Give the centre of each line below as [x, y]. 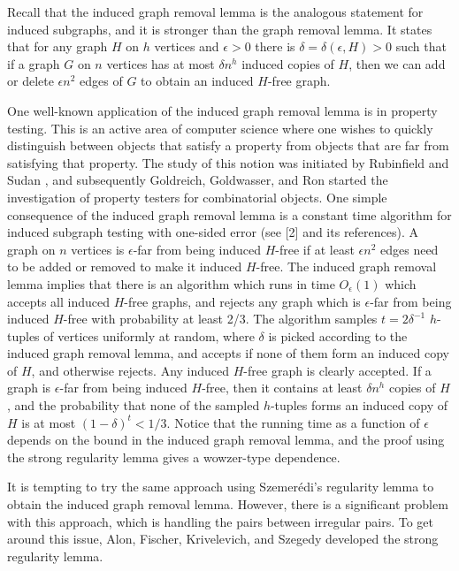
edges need [409, 249]
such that [421, 46]
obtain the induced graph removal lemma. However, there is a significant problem [228, 504]
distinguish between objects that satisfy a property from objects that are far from [228, 145]
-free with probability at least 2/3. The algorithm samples [220, 319]
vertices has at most [161, 63]
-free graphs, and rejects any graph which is [242, 301]
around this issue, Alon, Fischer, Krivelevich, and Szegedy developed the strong [223, 539]
